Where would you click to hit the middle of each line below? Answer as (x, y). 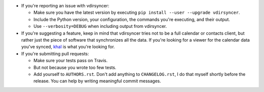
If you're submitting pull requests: (55, 53)
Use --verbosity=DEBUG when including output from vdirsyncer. (100, 26)
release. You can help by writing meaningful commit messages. (97, 81)
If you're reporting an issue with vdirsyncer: (65, 6)
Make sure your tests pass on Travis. (70, 61)
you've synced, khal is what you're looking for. (68, 47)
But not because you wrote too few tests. (75, 67)
